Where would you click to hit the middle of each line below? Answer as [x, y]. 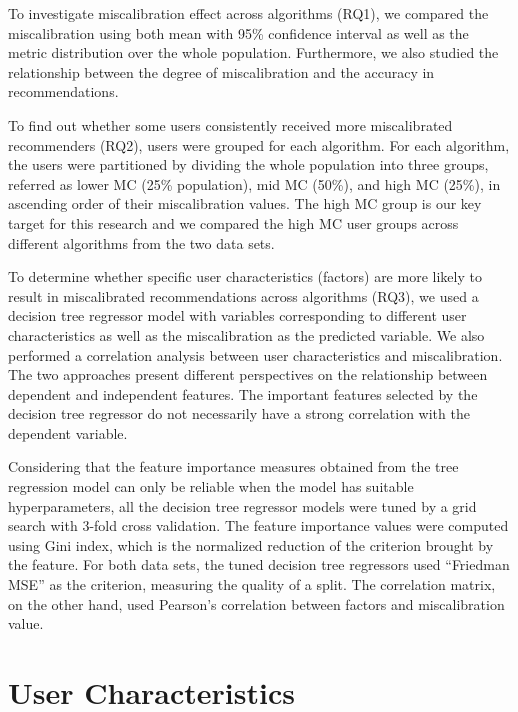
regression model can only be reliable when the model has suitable [211, 486]
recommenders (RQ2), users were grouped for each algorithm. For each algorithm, [259, 144]
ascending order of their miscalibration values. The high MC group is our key [245, 203]
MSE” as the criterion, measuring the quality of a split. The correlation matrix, [252, 584]
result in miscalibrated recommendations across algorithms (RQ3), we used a [243, 295]
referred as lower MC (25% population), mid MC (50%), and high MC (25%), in [254, 183]
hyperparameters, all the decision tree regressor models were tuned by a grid [242, 505]
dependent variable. [68, 432]
